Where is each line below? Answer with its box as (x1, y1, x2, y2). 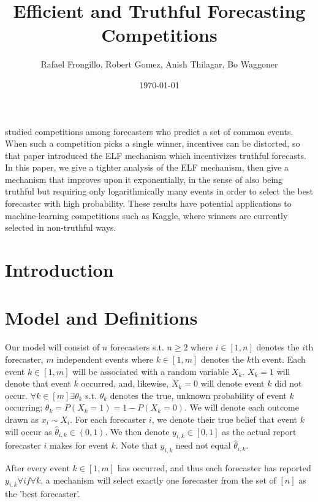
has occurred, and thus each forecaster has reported (117, 461, 311, 474)
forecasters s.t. (110, 341, 164, 353)
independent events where (56, 352, 154, 365)
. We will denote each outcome (184, 401, 299, 414)
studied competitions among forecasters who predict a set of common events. (5, 125, 293, 137)
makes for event (50, 439, 108, 452)
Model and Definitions (5, 305, 198, 330)
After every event (5, 461, 70, 474)
